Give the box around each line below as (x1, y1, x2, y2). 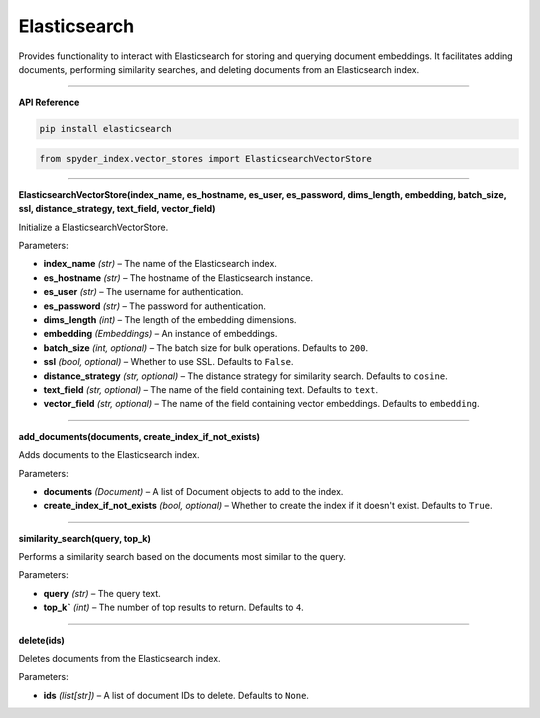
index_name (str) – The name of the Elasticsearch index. (43, 258, 277, 270)
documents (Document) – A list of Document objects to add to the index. (43, 485, 344, 497)
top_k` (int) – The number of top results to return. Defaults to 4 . (43, 601, 304, 614)
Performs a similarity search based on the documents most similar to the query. (18, 551, 347, 563)
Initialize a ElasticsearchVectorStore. (18, 221, 169, 233)
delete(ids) (18, 634, 65, 646)
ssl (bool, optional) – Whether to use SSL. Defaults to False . (43, 356, 294, 368)
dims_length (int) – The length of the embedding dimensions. (43, 314, 297, 325)
